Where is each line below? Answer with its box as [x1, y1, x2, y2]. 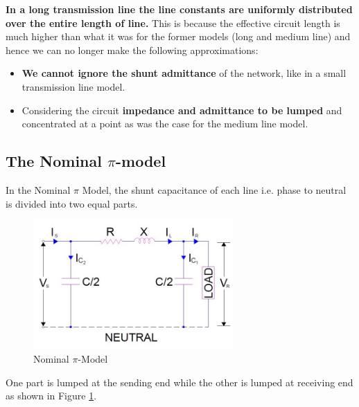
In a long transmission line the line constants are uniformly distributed [6, 2, 353, 16]
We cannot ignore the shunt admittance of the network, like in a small [21, 66, 347, 80]
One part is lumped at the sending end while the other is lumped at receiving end [6, 374, 353, 389]
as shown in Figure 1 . [6, 388, 97, 403]
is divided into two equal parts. [6, 196, 138, 210]
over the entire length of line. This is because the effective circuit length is [6, 15, 340, 30]
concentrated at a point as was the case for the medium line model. [21, 116, 308, 131]
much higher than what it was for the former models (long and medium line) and [6, 29, 351, 44]
